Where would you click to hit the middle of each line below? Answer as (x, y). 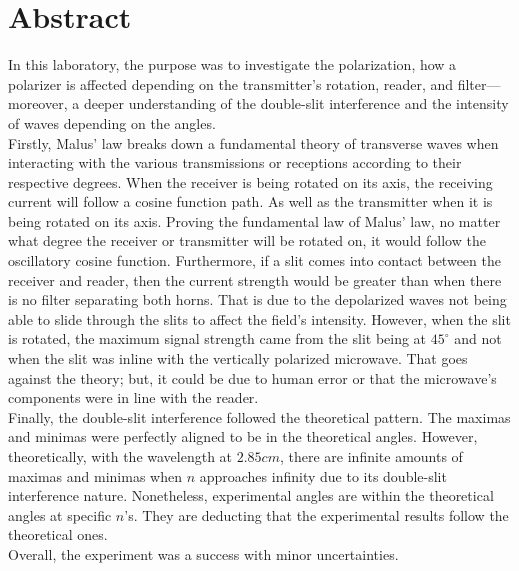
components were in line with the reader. (133, 397)
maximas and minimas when (95, 475)
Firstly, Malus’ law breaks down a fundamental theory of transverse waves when (253, 142)
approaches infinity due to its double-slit (323, 475)
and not (478, 338)
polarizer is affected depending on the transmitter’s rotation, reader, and (231, 83)
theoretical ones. (58, 534)
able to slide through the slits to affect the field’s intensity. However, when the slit (259, 318)
